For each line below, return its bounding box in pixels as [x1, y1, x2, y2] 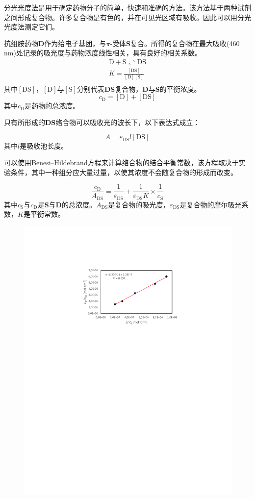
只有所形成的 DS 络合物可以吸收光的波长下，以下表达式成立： [4, 117, 200, 127]
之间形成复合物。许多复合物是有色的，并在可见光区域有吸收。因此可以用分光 [4, 12, 251, 22]
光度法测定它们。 [4, 22, 59, 32]
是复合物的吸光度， [108, 199, 170, 209]
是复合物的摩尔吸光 [179, 199, 242, 209]
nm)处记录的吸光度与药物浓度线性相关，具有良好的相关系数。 [4, 48, 202, 58]
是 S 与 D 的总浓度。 [37, 199, 96, 209]
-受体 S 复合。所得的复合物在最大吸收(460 [110, 38, 240, 48]
